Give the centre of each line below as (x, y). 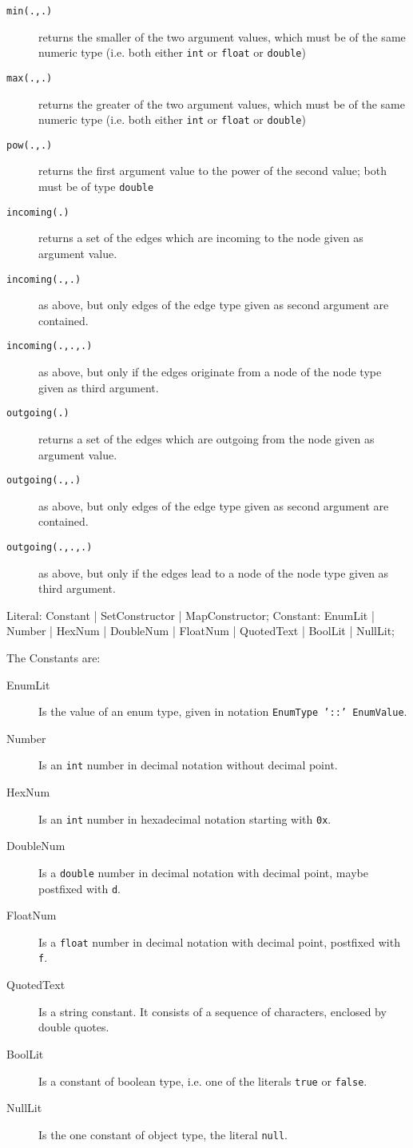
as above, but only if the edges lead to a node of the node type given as (214, 572)
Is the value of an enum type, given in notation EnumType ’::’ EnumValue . (223, 711)
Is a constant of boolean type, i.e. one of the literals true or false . (203, 1080)
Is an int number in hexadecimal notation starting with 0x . (185, 818)
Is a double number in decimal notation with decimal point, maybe (203, 872)
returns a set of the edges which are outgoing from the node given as (206, 438)
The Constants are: (54, 657)
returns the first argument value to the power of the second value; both (212, 171)
